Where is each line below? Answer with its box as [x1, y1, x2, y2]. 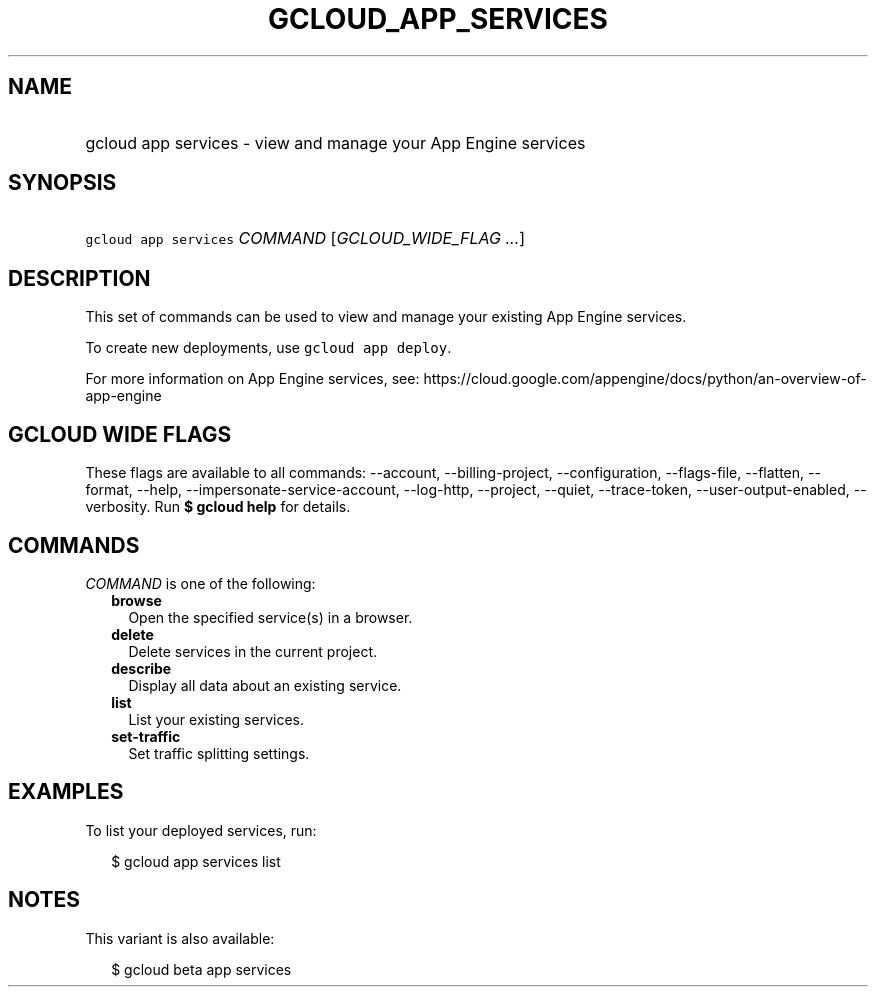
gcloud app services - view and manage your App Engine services [85, 132, 586, 153]
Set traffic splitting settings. [128, 744, 310, 762]
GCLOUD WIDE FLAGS [8, 421, 232, 447]
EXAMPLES [8, 779, 124, 805]
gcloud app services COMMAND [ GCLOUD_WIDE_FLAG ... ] [85, 228, 526, 249]
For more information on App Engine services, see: [85, 370, 420, 388]
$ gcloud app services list [111, 852, 281, 870]
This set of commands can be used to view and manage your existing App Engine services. [85, 308, 687, 326]
